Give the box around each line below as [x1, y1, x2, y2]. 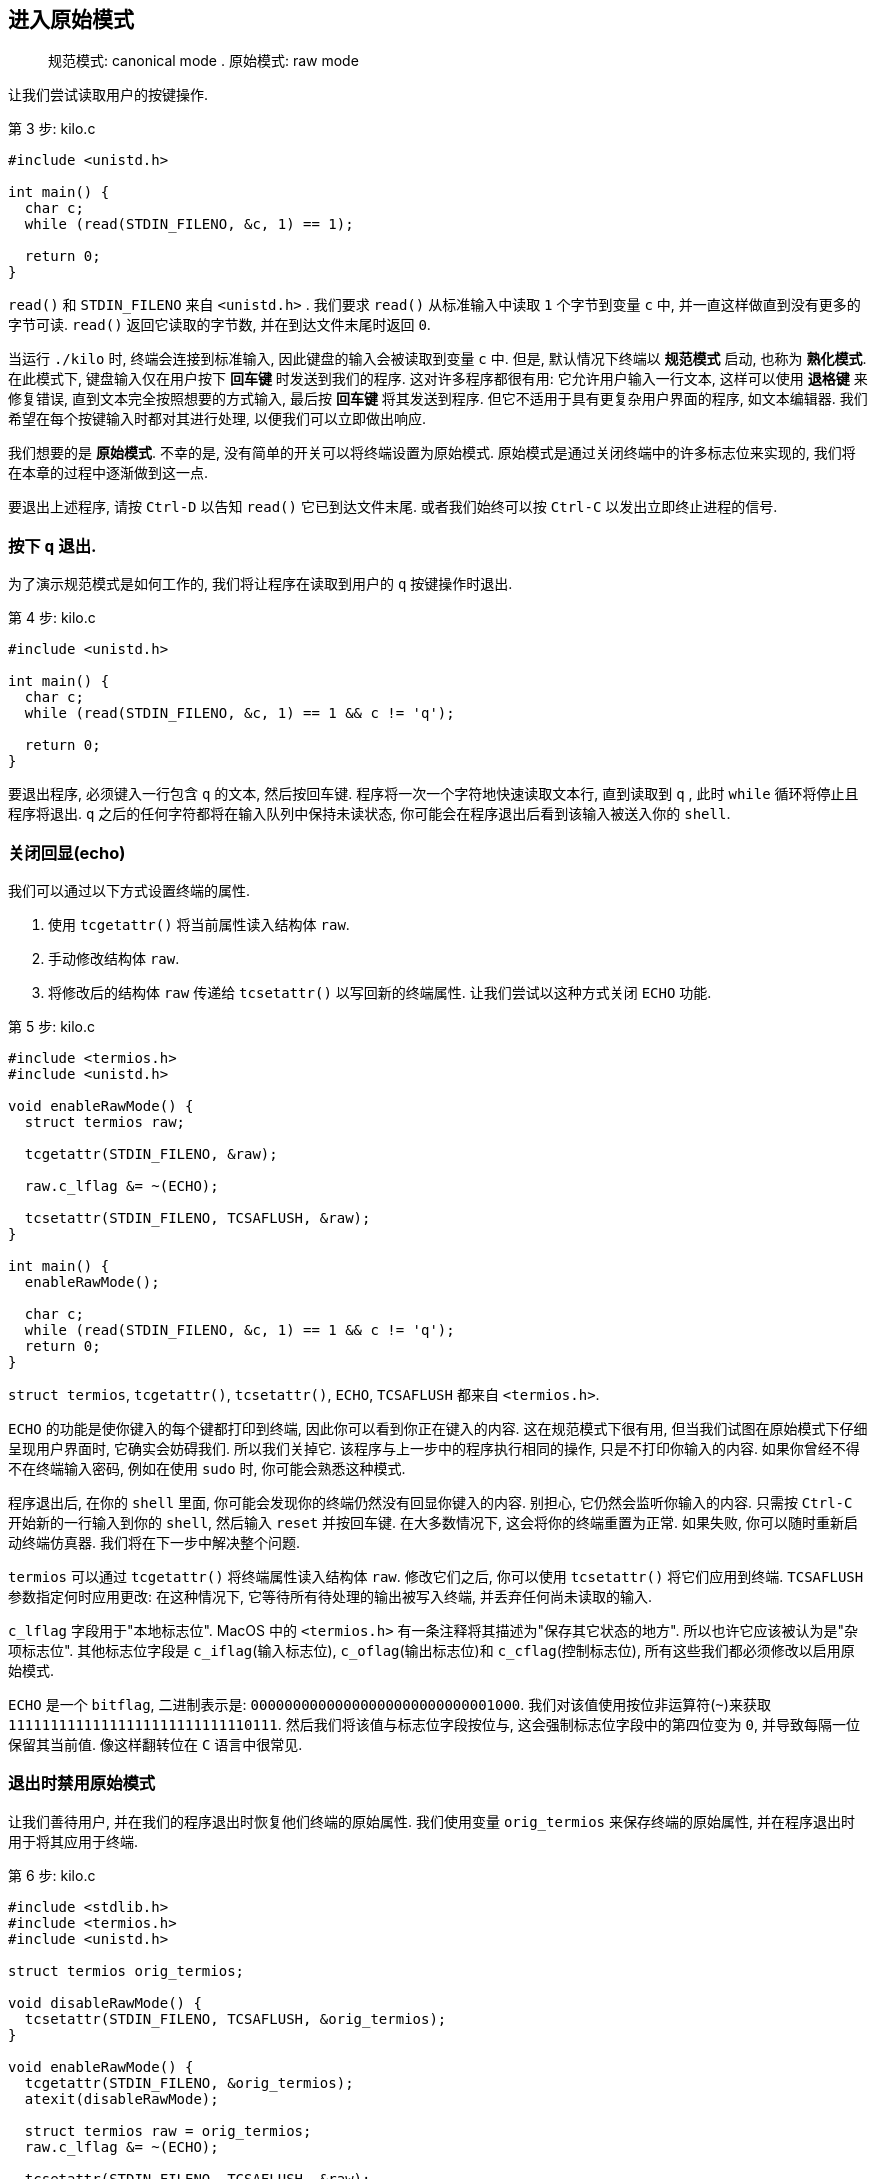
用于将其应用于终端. [8, 1832, 139, 1850]
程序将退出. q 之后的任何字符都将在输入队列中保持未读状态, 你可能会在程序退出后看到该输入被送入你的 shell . [8, 805, 731, 823]
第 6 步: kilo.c [8, 1866, 96, 1884]
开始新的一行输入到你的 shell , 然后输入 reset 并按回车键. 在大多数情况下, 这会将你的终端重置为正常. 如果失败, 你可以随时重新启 [8, 1513, 858, 1531]
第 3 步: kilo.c [8, 120, 96, 138]
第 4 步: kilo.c [8, 609, 96, 627]
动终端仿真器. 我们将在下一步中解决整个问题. [8, 1533, 301, 1551]
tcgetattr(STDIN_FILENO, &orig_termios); [24, 2074, 354, 2091]
